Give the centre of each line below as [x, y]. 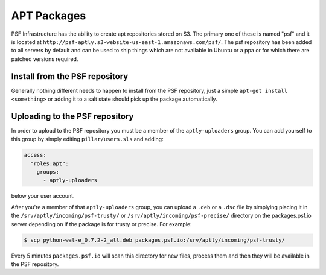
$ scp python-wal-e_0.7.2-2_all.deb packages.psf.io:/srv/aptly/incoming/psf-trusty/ [154, 240]
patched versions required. [45, 59]
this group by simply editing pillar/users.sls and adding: [87, 139]
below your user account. [43, 196]
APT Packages [49, 16]
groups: [48, 172]
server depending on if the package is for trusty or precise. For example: [102, 224]
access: [35, 155]
